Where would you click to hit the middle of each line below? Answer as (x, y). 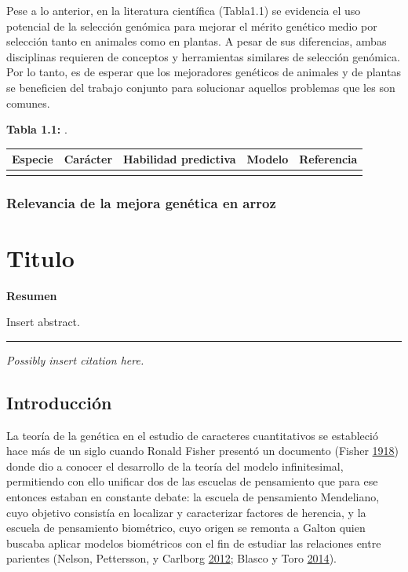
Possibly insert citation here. (75, 359)
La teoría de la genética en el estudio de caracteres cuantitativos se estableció (192, 435)
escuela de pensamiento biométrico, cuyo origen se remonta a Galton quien (186, 528)
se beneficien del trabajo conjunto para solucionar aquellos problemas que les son (201, 87)
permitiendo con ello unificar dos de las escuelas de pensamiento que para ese (192, 481)
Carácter (88, 159)
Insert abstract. (43, 322)
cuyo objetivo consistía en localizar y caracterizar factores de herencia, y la (186, 512)
